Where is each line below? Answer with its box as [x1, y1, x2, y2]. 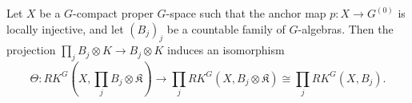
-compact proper [73, 5, 154, 21]
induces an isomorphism [167, 42, 285, 58]
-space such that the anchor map [166, 5, 326, 21]
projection [6, 42, 56, 58]
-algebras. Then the [298, 20, 394, 37]
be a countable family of [166, 20, 286, 37]
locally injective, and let [6, 20, 124, 37]
